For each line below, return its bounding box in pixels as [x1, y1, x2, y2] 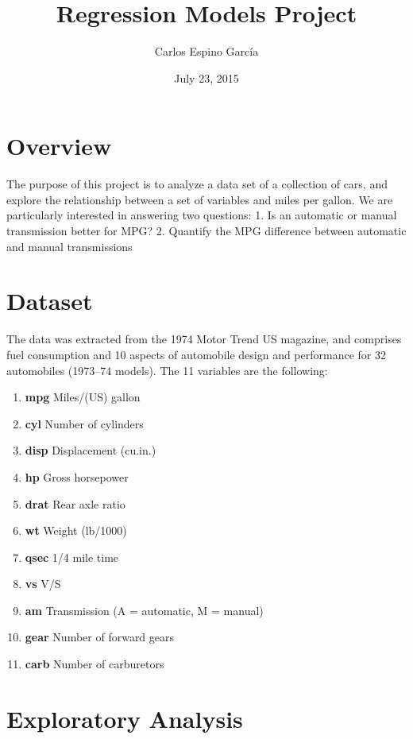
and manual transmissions [6, 238, 133, 254]
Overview [6, 130, 112, 162]
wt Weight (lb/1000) [25, 522, 127, 539]
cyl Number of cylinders [25, 415, 144, 431]
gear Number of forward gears [25, 629, 175, 645]
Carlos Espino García [154, 43, 259, 60]
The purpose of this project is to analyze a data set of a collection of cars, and [6, 176, 388, 192]
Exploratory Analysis [6, 702, 243, 734]
